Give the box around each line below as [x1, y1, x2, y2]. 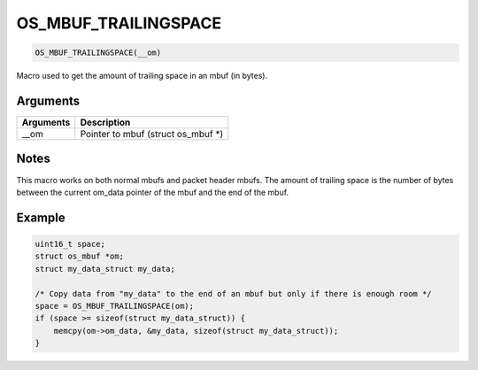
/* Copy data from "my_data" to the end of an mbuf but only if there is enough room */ [35, 289, 433, 298]
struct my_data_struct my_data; [35, 264, 176, 274]
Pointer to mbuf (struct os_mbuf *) [80, 128, 224, 141]
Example [16, 210, 66, 225]
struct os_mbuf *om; [35, 251, 124, 261]
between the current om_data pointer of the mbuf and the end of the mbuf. [16, 187, 289, 197]
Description [80, 116, 131, 128]
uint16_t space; [35, 239, 106, 249]
